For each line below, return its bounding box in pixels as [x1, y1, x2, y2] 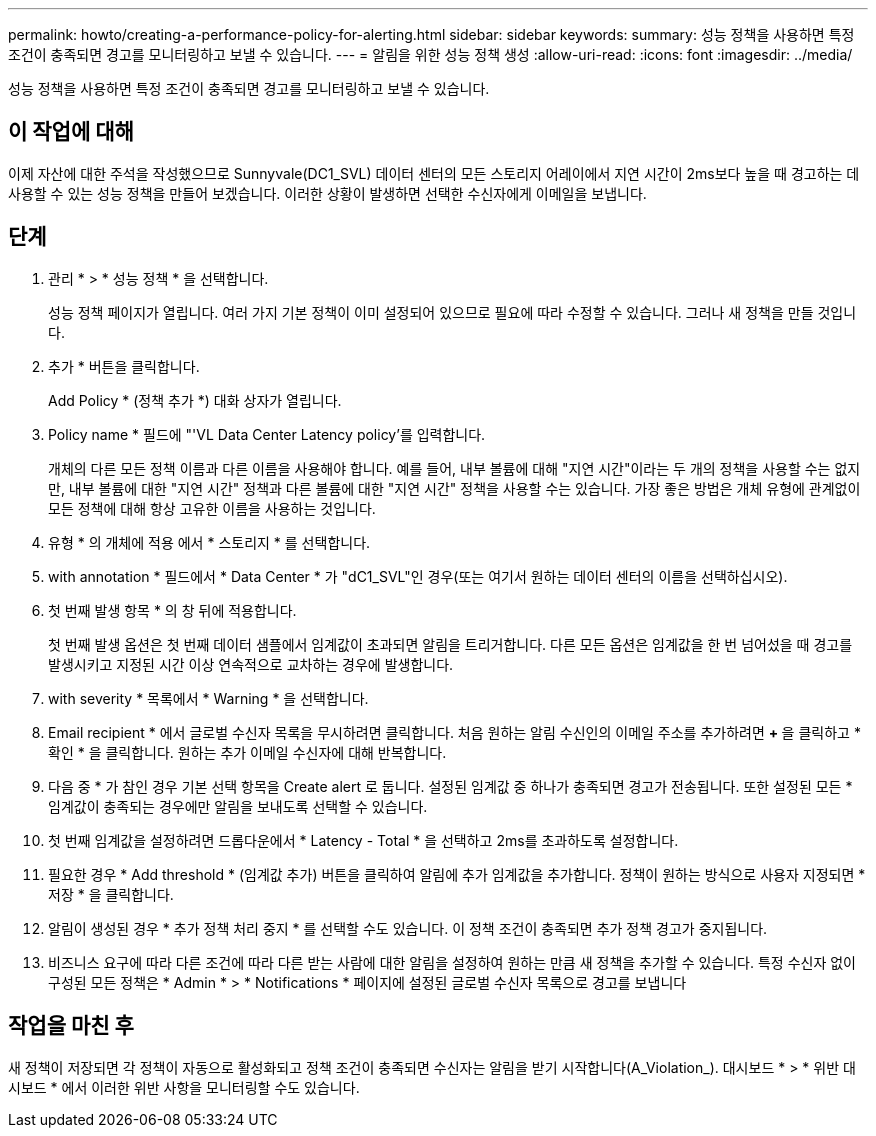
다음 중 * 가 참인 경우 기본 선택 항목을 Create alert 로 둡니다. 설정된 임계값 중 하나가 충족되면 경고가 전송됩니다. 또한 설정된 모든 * [48, 777, 853, 795]
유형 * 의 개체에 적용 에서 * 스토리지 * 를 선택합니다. [48, 533, 371, 551]
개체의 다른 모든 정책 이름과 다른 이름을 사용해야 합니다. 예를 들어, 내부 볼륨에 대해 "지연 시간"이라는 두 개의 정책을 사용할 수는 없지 [48, 459, 861, 477]
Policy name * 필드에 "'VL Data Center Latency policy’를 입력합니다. [48, 425, 486, 443]
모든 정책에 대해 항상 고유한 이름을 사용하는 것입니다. [48, 499, 376, 517]
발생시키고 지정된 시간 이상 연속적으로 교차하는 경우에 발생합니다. [48, 655, 454, 673]
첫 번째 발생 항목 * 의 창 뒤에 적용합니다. [48, 601, 297, 619]
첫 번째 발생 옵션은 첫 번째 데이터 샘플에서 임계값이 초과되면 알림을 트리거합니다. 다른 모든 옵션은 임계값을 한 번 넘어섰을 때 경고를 [48, 635, 853, 653]
